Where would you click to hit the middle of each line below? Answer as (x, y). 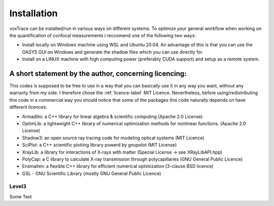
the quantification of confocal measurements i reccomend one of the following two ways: (103, 35)
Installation (33, 13)
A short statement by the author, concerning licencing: (98, 73)
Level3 (18, 187)
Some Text (21, 196)
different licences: (28, 107)
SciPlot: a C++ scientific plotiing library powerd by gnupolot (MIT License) (99, 145)
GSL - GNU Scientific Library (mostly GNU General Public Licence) (92, 173)
